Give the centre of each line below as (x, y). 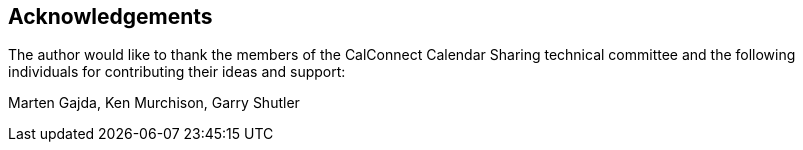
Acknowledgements (110, 16)
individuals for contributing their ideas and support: (177, 72)
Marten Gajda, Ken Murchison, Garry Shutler (154, 103)
